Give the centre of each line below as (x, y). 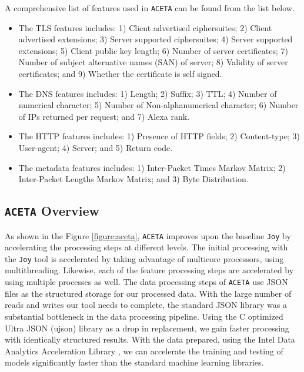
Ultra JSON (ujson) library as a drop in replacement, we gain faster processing (147, 328)
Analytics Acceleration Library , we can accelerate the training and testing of (144, 351)
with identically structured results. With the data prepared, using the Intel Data (150, 339)
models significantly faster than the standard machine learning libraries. (134, 362)
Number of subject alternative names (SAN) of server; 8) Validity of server (153, 62)
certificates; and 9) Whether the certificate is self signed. (120, 74)
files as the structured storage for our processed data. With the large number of (148, 293)
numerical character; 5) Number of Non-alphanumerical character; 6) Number (158, 105)
